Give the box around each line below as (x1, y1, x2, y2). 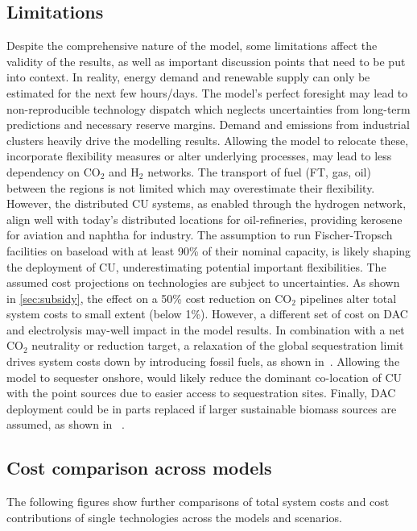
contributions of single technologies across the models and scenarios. (6, 508, 342, 525)
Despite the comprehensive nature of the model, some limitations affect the (6, 37, 378, 54)
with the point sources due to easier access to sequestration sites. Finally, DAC (6, 384, 396, 401)
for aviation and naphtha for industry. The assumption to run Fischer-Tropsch (6, 226, 393, 243)
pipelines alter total (299, 289, 397, 306)
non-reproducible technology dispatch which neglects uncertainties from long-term (6, 100, 411, 117)
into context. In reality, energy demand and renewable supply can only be (6, 68, 370, 85)
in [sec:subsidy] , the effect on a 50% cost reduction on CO (6, 289, 292, 306)
